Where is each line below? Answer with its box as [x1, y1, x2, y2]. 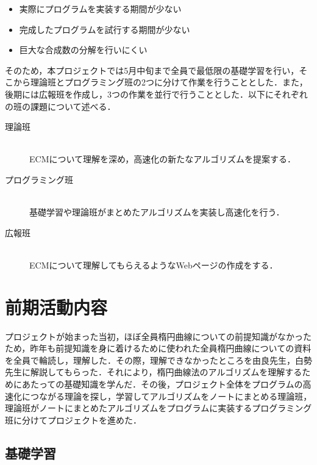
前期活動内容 [5, 294, 108, 319]
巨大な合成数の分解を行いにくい [19, 43, 148, 56]
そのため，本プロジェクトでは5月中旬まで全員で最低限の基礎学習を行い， [5, 63, 299, 76]
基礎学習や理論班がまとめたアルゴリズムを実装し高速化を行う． [29, 206, 285, 218]
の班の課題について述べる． [5, 99, 116, 112]
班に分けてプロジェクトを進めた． [5, 413, 141, 426]
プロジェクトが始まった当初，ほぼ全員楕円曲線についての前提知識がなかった [5, 330, 312, 342]
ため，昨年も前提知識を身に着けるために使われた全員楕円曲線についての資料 [5, 342, 312, 355]
